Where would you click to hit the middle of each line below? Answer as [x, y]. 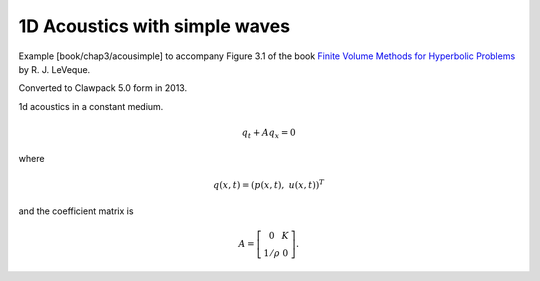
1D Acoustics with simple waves [154, 26]
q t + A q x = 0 [269, 133]
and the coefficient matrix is [76, 211]
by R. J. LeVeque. [54, 69]
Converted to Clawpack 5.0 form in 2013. [103, 88]
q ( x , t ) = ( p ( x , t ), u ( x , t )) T [269, 183]
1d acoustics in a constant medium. [91, 106]
